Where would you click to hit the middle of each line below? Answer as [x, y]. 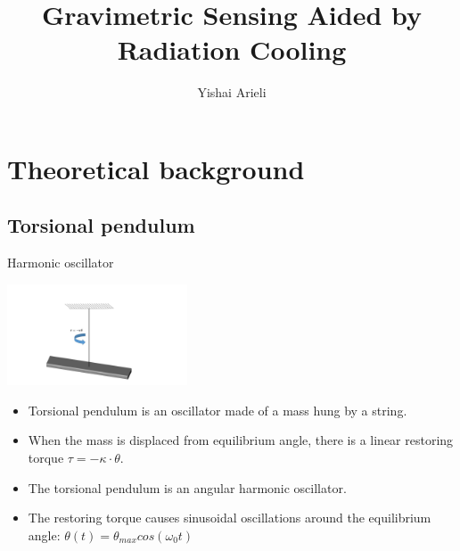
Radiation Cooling [232, 49]
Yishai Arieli [232, 92]
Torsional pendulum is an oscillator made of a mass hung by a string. [218, 410]
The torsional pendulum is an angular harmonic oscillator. [187, 487]
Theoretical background [156, 168]
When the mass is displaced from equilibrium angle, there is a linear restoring [241, 440]
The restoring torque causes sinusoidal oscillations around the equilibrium [230, 518]
